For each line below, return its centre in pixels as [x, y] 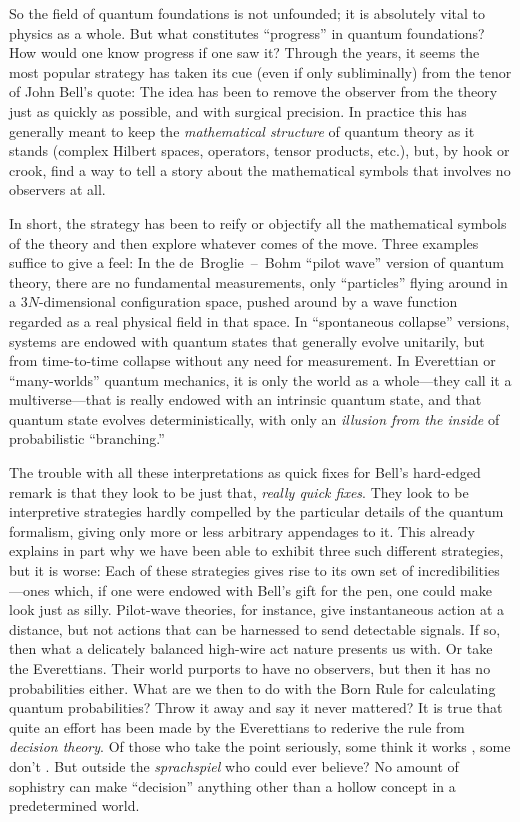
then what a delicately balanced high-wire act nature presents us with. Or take [251, 648]
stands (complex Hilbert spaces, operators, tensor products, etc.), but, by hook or [259, 150]
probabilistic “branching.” [87, 438]
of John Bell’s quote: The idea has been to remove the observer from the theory [253, 91]
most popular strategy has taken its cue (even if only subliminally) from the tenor [260, 71]
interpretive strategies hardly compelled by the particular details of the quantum [256, 511]
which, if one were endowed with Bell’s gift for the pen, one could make [273, 589]
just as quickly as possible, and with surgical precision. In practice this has [238, 110]
